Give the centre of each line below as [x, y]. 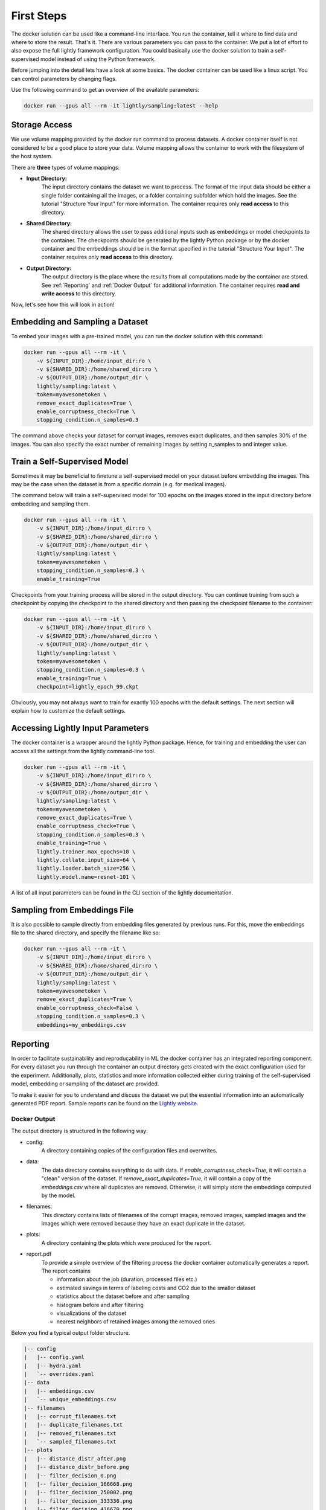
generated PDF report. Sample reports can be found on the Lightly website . [105, 1104]
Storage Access [42, 125]
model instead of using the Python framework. [98, 59]
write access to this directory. [79, 294]
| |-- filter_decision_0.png [70, 1476]
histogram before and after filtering [100, 1305]
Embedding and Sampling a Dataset [80, 322]
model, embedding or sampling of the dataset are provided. [85, 1084]
